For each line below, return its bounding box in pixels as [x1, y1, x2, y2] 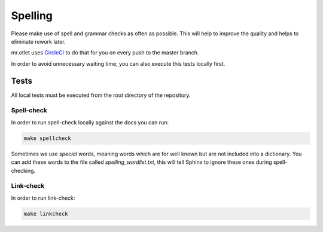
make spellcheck [23, 135, 72, 142]
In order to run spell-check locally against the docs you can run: [11, 118, 169, 126]
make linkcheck [23, 210, 68, 217]
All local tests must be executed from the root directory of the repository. [11, 91, 191, 99]
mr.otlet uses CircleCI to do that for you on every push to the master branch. [11, 49, 199, 56]
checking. [11, 167, 36, 174]
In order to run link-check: [11, 194, 75, 202]
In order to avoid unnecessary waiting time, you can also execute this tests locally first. [11, 60, 226, 67]
